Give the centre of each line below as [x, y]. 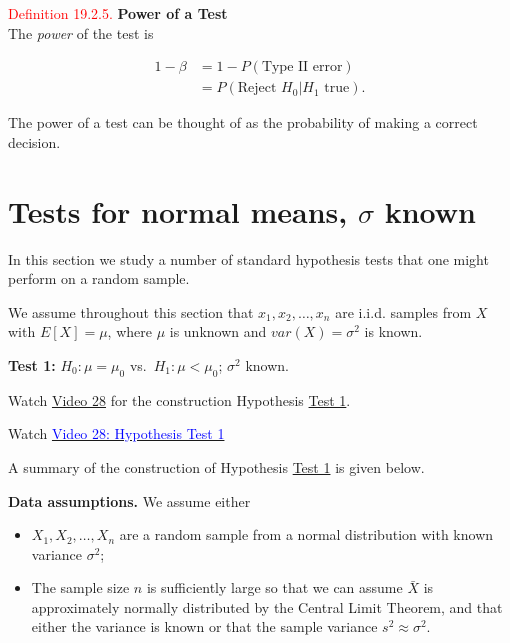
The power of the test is [81, 32]
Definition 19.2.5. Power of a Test [118, 13]
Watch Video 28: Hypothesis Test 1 [116, 433]
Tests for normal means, [178, 210]
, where [129, 331]
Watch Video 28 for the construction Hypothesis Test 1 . [179, 399]
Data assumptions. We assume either [129, 500]
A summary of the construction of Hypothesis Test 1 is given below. [216, 466]
